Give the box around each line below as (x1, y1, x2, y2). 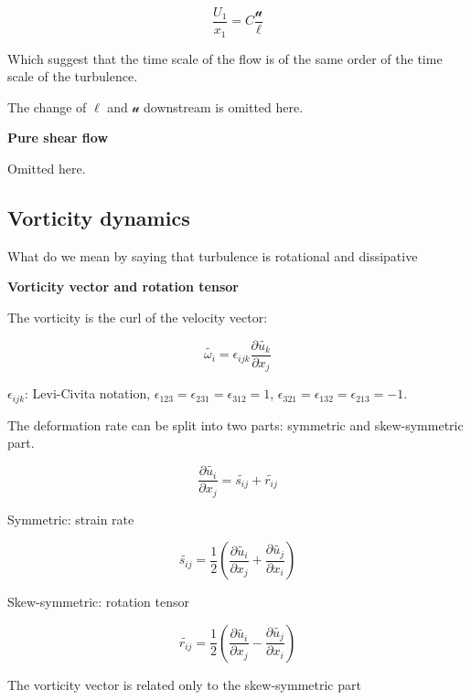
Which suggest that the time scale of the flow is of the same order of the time (7, 48, 443, 68)
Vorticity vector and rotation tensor (7, 277, 239, 296)
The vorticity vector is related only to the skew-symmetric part (7, 674, 361, 694)
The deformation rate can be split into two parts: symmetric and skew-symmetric (7, 415, 464, 434)
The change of (7, 97, 87, 116)
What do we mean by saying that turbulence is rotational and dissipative (7, 246, 418, 265)
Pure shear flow (7, 128, 109, 147)
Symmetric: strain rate (7, 509, 134, 528)
